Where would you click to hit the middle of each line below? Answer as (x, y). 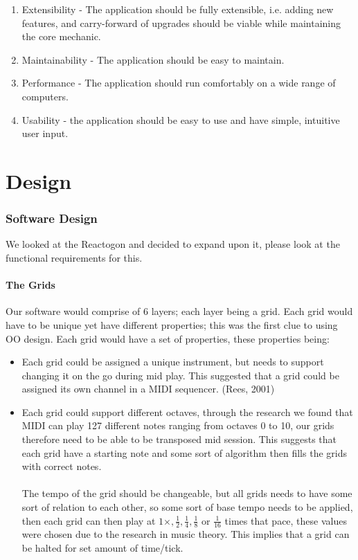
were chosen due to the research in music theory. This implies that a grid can (186, 534)
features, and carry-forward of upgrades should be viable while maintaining (181, 22)
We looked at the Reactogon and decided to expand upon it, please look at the (173, 244)
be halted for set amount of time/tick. (102, 548)
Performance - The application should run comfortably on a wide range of (179, 83)
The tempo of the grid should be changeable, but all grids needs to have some (187, 493)
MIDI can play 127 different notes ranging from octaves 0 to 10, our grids (178, 425)
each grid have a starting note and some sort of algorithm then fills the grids (184, 452)
